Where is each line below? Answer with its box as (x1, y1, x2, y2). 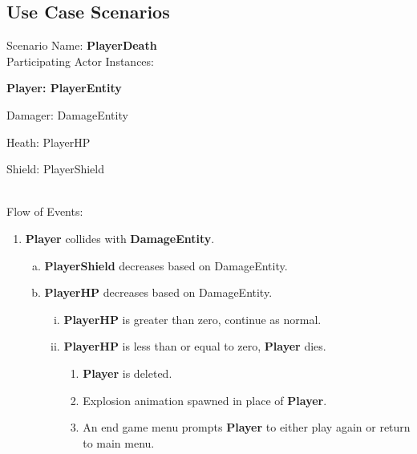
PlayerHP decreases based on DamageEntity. (44, 284, 273, 301)
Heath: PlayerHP (6, 133, 91, 150)
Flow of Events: (6, 203, 83, 220)
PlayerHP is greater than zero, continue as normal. (63, 310, 322, 327)
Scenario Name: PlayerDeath (6, 37, 157, 54)
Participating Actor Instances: (6, 52, 154, 69)
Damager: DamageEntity (6, 106, 128, 123)
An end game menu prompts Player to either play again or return (83, 419, 411, 436)
